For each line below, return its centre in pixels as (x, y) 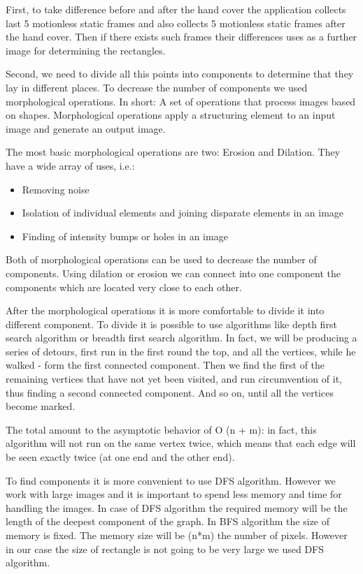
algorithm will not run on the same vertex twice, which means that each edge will (181, 443)
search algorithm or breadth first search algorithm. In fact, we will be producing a (181, 338)
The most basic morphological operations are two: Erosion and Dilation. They (173, 152)
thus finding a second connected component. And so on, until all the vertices (170, 392)
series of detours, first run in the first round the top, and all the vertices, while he (181, 351)
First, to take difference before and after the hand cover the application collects (176, 9)
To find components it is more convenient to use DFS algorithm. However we (171, 480)
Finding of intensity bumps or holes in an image (125, 236)
